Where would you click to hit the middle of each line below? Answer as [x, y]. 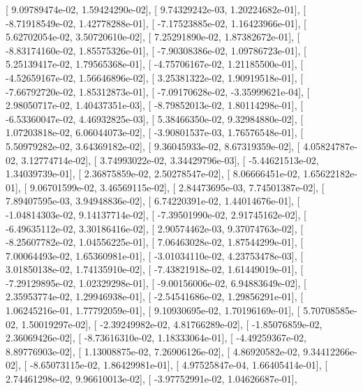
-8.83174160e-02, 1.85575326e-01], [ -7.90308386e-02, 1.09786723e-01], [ [156, 50]
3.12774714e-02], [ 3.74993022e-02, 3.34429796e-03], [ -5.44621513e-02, [170, 160]
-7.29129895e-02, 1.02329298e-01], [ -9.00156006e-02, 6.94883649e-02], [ [156, 282]
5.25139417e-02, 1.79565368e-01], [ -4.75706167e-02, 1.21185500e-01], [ [155, 64]
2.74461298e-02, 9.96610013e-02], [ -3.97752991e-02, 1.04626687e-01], [151, 379]
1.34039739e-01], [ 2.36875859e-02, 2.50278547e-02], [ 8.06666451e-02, [153, 174]
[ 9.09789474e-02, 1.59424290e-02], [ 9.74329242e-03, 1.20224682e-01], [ [156, 9]
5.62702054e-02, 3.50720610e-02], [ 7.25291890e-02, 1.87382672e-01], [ [153, 37]
